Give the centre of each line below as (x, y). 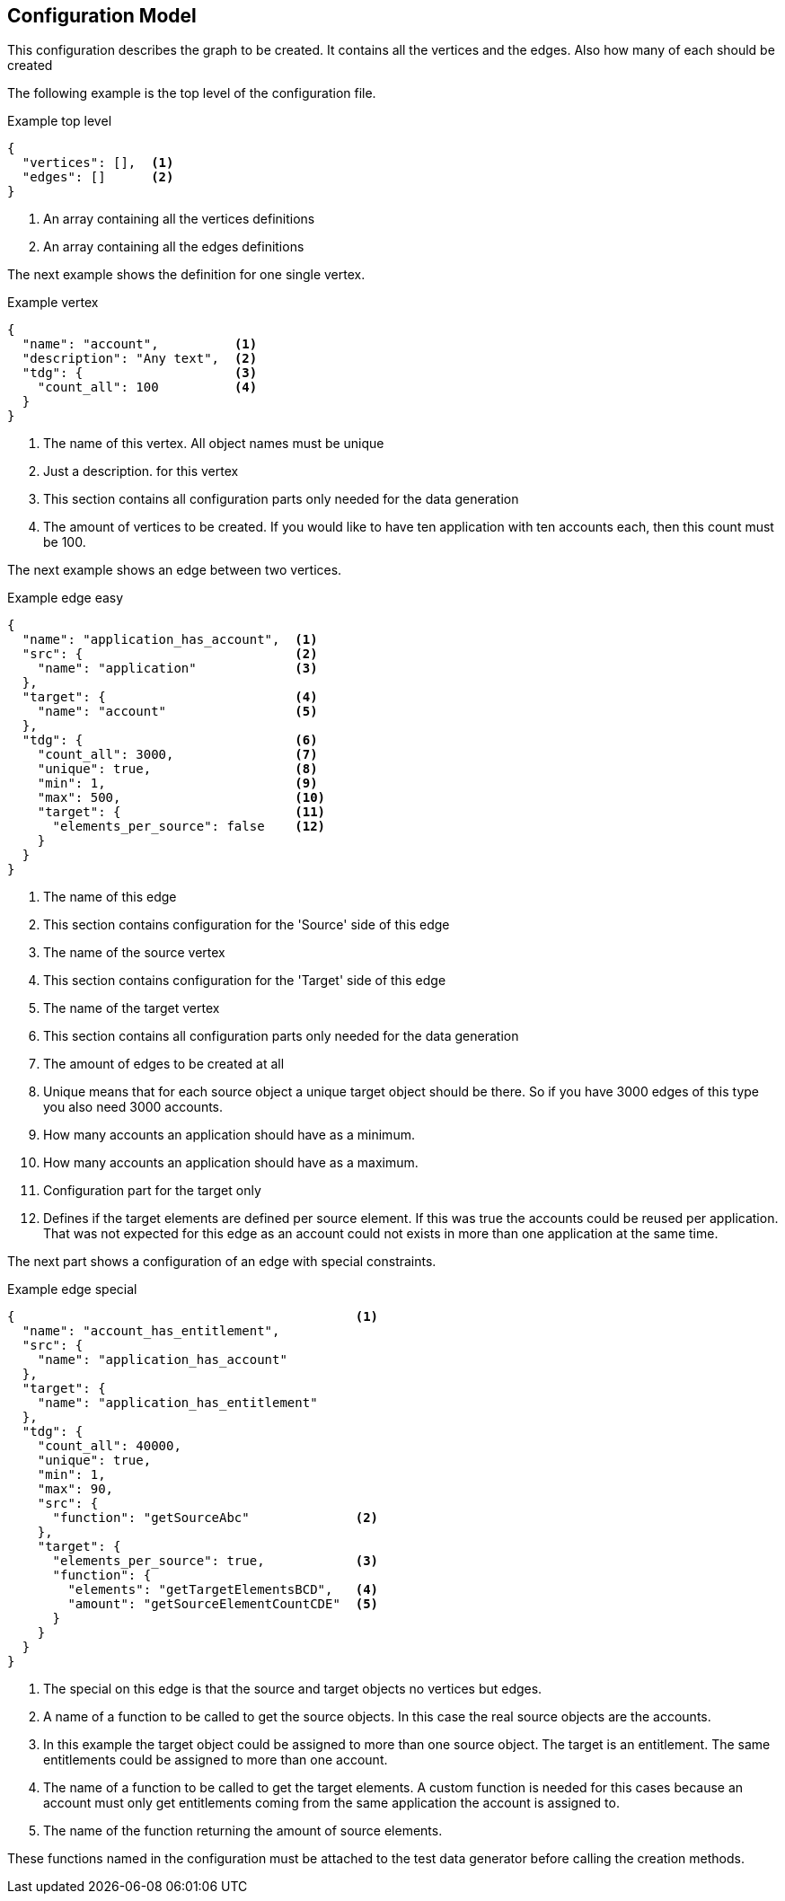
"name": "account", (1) (140, 344)
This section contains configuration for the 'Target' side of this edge (245, 981)
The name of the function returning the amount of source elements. (243, 1831)
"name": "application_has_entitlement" (177, 1403)
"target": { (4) (170, 697)
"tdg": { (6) (170, 740)
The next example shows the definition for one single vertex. (186, 275)
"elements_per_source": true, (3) (216, 1561)
